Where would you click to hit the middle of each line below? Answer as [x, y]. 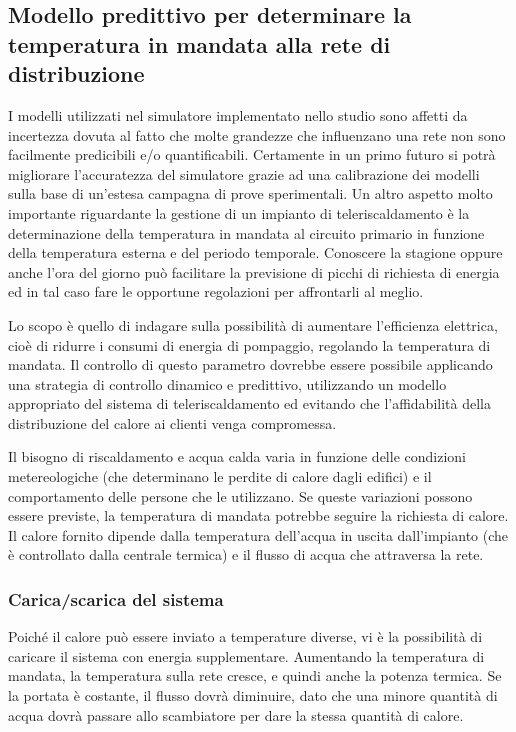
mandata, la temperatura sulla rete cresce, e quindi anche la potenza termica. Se [255, 675]
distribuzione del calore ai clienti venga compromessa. [172, 422]
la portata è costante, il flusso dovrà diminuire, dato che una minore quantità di [253, 695]
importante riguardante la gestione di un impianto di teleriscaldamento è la [239, 212]
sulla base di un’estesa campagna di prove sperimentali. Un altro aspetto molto [250, 193]
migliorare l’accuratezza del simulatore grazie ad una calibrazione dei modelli [244, 173]
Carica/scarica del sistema [116, 598]
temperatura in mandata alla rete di [199, 43]
